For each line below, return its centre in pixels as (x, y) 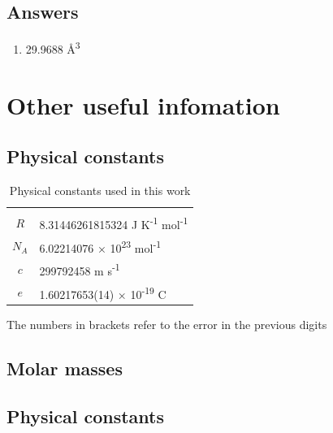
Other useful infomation (143, 104)
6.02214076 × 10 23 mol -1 (100, 246)
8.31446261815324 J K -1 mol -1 (114, 223)
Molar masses (65, 368)
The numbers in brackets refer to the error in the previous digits (167, 325)
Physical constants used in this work (100, 191)
